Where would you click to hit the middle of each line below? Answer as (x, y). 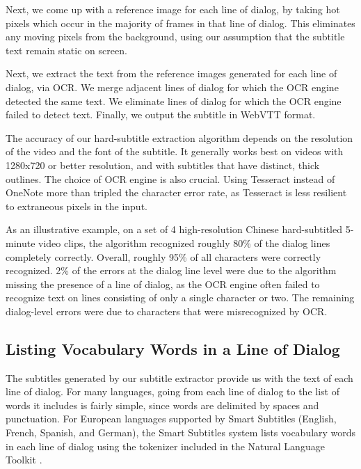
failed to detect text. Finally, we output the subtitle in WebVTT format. (161, 114)
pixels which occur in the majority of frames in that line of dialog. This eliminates (180, 23)
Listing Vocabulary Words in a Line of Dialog (173, 348)
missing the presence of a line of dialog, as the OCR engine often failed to (163, 284)
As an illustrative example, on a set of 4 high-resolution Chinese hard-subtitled (174, 229)
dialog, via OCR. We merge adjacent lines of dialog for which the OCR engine (172, 87)
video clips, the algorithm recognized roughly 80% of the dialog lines (184, 243)
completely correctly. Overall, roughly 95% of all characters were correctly (163, 256)
